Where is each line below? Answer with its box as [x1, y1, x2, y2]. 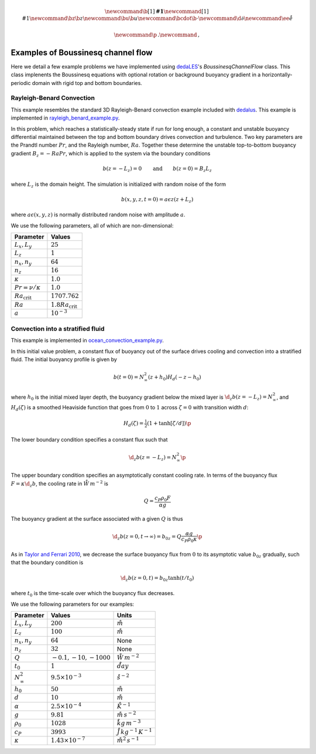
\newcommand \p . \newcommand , [114, 31, 200, 38]
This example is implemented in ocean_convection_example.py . [11, 337, 164, 344]
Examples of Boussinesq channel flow [11, 47, 153, 57]
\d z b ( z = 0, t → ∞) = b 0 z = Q [112, 533, 181, 541]
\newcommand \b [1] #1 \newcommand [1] [104, 8, 209, 15]
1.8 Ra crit [50, 301, 77, 310]
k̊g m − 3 [117, 718, 141, 727]
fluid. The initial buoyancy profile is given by [11, 356, 117, 363]
